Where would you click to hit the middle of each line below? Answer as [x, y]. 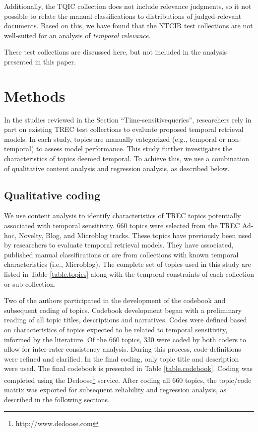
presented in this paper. [40, 61]
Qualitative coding [52, 195]
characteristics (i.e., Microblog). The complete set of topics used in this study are [128, 264]
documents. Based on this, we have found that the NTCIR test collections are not [129, 26]
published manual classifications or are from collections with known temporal [121, 254]
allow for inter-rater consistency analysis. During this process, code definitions [123, 349]
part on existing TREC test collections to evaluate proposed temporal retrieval [124, 129]
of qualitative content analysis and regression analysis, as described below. [117, 168]
